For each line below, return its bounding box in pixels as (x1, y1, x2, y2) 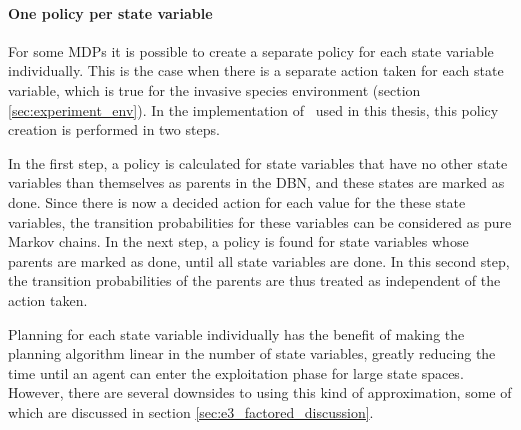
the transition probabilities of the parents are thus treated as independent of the (8, 270, 501, 291)
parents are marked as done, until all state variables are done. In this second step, (8, 250, 510, 271)
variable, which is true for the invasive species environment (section (8, 79, 421, 100)
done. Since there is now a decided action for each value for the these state (8, 191, 466, 212)
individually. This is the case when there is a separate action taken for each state (8, 60, 504, 81)
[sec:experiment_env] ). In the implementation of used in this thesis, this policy (8, 99, 499, 120)
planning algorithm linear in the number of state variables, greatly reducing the (8, 343, 496, 364)
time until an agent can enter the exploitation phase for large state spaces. (8, 362, 464, 383)
